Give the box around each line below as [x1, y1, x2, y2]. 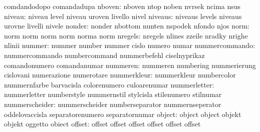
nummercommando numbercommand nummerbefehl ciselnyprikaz [4, 49, 205, 60]
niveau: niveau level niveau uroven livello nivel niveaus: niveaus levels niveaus [4, 10, 242, 21]
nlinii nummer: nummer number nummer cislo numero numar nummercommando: [4, 40, 255, 50]
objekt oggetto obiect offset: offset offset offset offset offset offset [4, 118, 201, 129]
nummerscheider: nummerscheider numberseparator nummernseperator [4, 98, 221, 109]
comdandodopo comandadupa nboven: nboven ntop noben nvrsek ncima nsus [4, 1, 241, 11]
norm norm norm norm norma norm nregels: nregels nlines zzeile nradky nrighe [4, 30, 248, 40]
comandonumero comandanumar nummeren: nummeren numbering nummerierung [4, 59, 256, 70]
